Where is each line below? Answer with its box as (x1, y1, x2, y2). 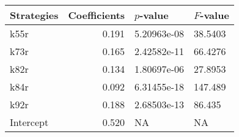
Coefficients (68, 8, 125, 22)
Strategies (10, 8, 59, 22)
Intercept (10, 115, 49, 129)
